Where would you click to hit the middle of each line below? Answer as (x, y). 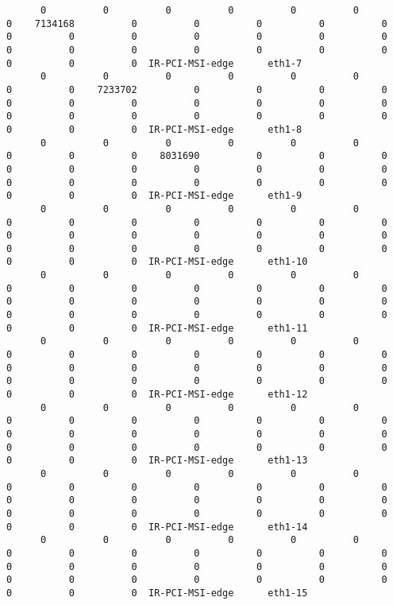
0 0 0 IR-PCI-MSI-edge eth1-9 (154, 196)
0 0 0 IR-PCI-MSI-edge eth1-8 (154, 129)
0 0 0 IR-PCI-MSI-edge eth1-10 (157, 262)
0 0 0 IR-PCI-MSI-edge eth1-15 (157, 593)
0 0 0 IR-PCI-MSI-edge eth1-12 (157, 395)
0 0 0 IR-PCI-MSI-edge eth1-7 (154, 63)
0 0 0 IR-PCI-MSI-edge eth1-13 (157, 461)
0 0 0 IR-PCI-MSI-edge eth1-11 (157, 328)
